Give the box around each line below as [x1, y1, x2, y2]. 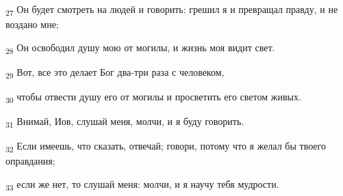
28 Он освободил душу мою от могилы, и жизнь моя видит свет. [5, 40, 275, 56]
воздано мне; [5, 17, 59, 31]
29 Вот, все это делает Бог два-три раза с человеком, [5, 64, 225, 81]
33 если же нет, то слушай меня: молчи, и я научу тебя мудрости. [5, 176, 279, 193]
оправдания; [5, 154, 55, 168]
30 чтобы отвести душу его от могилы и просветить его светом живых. [5, 89, 301, 105]
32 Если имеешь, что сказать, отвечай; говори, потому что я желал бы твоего [5, 139, 326, 155]
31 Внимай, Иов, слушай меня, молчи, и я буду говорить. [5, 114, 244, 130]
